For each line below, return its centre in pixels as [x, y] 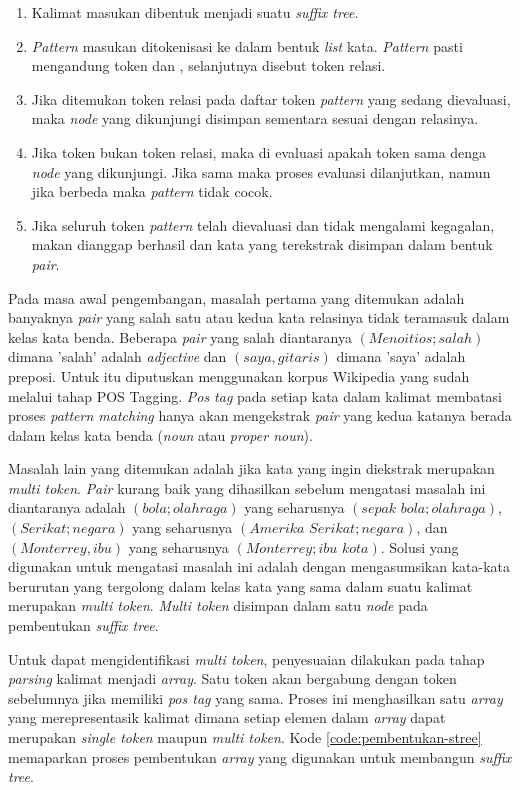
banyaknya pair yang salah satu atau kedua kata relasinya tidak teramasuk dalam [259, 317]
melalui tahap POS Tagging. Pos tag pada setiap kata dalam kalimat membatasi [255, 395]
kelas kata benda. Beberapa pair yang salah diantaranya [180, 336]
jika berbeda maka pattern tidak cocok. [152, 191]
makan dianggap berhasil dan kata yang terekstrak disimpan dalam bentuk [262, 244]
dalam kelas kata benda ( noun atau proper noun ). [160, 434]
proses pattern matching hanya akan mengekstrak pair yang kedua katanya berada [260, 415]
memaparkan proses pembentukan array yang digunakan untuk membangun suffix [260, 756]
